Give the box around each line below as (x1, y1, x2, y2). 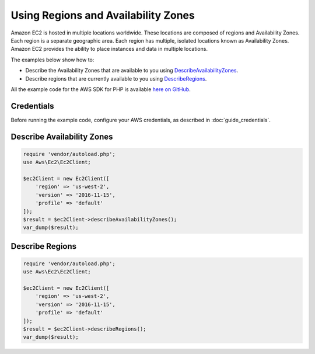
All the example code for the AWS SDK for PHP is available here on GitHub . (10, 85, 191, 93)
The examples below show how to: (10, 56, 94, 63)
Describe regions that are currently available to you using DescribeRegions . (25, 75, 207, 82)
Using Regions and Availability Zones (10, 9, 195, 22)
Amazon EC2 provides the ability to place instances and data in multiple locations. (10, 46, 208, 53)
